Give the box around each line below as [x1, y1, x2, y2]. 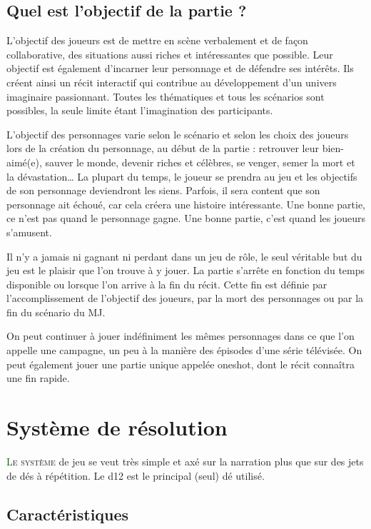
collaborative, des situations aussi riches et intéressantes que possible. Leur [6, 46, 333, 61]
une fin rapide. [6, 371, 70, 386]
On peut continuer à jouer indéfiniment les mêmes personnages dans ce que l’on [6, 328, 355, 343]
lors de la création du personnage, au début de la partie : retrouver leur [6, 141, 319, 156]
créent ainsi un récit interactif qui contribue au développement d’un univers [6, 74, 337, 89]
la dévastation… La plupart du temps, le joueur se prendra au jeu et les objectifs [6, 168, 357, 183]
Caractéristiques [6, 503, 129, 525]
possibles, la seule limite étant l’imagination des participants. [6, 103, 273, 118]
